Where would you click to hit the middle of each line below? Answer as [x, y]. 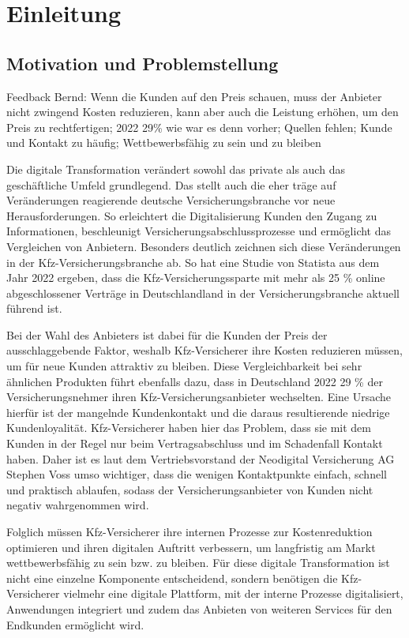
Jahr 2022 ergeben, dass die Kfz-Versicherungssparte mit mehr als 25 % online [196, 278]
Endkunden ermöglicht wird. [75, 624]
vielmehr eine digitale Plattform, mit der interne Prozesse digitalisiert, [233, 593]
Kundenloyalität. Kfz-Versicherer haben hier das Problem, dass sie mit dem [189, 428]
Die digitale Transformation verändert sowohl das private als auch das [176, 169]
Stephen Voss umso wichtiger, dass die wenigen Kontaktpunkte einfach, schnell [197, 474]
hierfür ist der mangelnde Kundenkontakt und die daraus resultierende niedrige [198, 412]
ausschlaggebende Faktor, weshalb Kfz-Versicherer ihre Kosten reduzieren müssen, [204, 350]
